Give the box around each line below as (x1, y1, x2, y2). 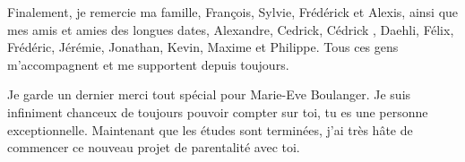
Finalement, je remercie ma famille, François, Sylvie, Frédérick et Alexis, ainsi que (7, 3, 459, 21)
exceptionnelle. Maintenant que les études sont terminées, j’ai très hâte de (7, 120, 413, 139)
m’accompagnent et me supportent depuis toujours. (7, 55, 289, 73)
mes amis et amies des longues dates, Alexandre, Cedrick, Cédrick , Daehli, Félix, (7, 20, 454, 38)
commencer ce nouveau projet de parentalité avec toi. (7, 138, 300, 157)
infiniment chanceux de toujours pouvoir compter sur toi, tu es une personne (7, 102, 428, 121)
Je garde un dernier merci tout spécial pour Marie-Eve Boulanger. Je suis (7, 85, 411, 104)
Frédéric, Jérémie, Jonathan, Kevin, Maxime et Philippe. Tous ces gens (7, 38, 399, 56)
